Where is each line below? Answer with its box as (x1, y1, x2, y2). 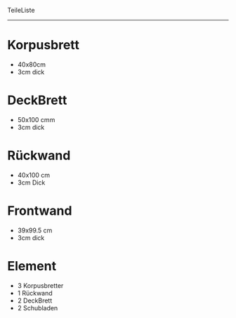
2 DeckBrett (17, 296, 53, 305)
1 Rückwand (17, 289, 53, 297)
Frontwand (7, 203, 72, 218)
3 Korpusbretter (17, 281, 64, 290)
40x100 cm (17, 171, 51, 179)
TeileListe (7, 6, 35, 14)
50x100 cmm (17, 115, 55, 124)
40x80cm (17, 60, 46, 69)
